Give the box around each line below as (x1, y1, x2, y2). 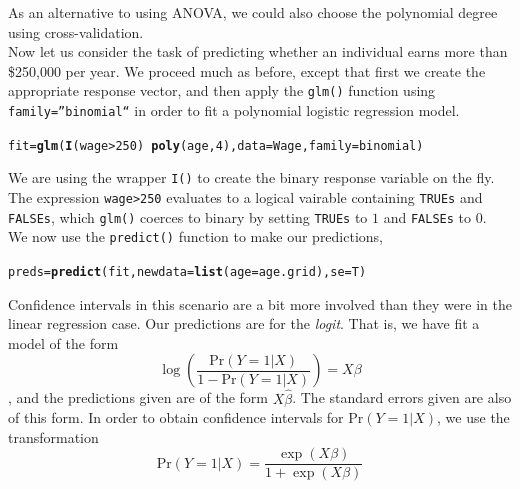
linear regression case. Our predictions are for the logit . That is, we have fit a (8, 313, 480, 334)
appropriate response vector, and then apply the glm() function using (8, 80, 436, 101)
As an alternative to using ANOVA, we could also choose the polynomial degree (8, 2, 498, 22)
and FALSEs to (383, 206, 472, 227)
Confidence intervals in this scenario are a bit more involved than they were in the (8, 293, 513, 314)
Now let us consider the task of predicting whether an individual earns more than (8, 41, 508, 62)
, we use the (437, 407, 510, 428)
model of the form (8, 332, 119, 353)
